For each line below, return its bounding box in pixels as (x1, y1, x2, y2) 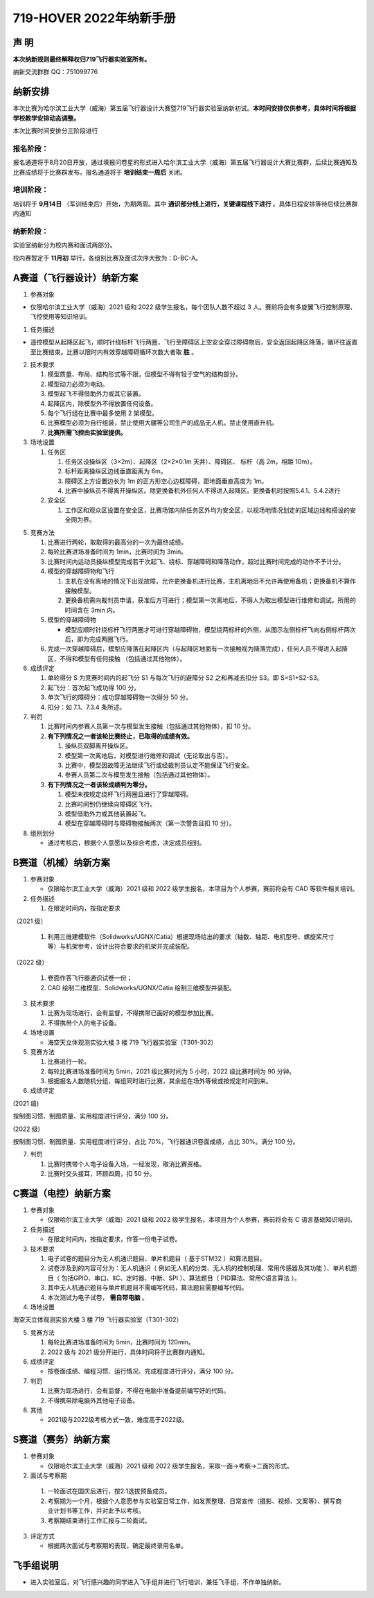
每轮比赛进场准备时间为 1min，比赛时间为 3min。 (47, 547, 188, 556)
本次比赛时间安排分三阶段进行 (12, 127, 98, 135)
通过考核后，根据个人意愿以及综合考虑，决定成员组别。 (47, 838, 206, 847)
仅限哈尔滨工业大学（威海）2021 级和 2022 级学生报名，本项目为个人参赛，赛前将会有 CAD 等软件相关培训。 (47, 884, 359, 893)
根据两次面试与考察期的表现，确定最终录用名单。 (47, 1542, 187, 1550)
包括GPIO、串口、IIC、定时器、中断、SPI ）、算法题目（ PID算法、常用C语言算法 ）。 (61, 1274, 301, 1282)
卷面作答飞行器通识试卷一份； (47, 974, 133, 982)
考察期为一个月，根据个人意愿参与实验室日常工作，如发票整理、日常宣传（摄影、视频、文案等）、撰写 (47, 1497, 336, 1505)
